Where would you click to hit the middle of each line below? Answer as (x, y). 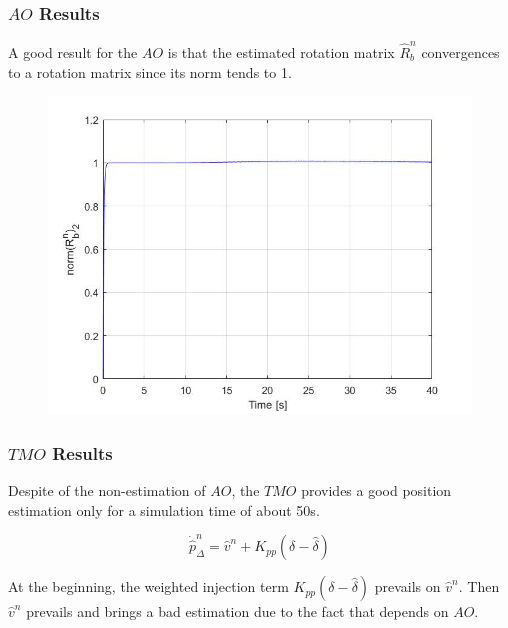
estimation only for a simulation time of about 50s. (164, 509)
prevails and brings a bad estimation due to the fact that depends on (237, 611)
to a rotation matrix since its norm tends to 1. (150, 71)
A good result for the (73, 51)
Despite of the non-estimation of (107, 489)
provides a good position (376, 489)
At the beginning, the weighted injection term (148, 586)
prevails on (407, 586)
